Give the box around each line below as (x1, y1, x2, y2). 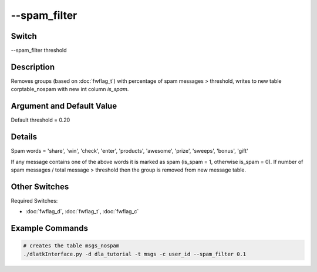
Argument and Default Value (11, 101, 117, 111)
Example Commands (11, 223, 88, 233)
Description (11, 62, 55, 72)
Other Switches (11, 182, 69, 192)
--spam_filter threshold (11, 47, 67, 54)
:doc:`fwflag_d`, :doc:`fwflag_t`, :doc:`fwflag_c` (25, 208, 139, 215)
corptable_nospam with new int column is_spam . (11, 86, 129, 93)
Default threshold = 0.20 (11, 116, 70, 123)
